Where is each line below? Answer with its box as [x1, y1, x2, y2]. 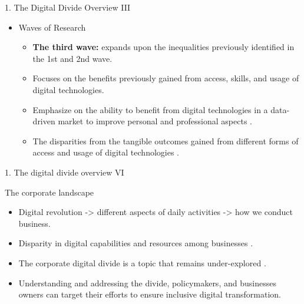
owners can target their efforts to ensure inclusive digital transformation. [18, 288, 281, 300]
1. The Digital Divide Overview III [5, 1, 131, 13]
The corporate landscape [5, 186, 94, 198]
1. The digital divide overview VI [5, 166, 124, 178]
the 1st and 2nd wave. [32, 52, 113, 64]
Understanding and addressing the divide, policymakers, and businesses [18, 276, 276, 289]
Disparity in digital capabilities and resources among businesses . [18, 237, 253, 249]
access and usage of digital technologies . [32, 146, 179, 158]
